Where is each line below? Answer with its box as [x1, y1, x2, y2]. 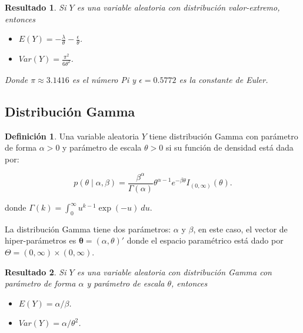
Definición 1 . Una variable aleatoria [5, 129, 139, 142]
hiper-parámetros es [5, 234, 76, 247]
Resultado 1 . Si [5, 1, 66, 13]
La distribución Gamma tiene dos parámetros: [5, 222, 171, 235]
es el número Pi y [72, 73, 136, 85]
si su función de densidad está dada [165, 141, 294, 154]
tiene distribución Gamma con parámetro [149, 129, 298, 142]
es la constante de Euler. [179, 73, 268, 85]
